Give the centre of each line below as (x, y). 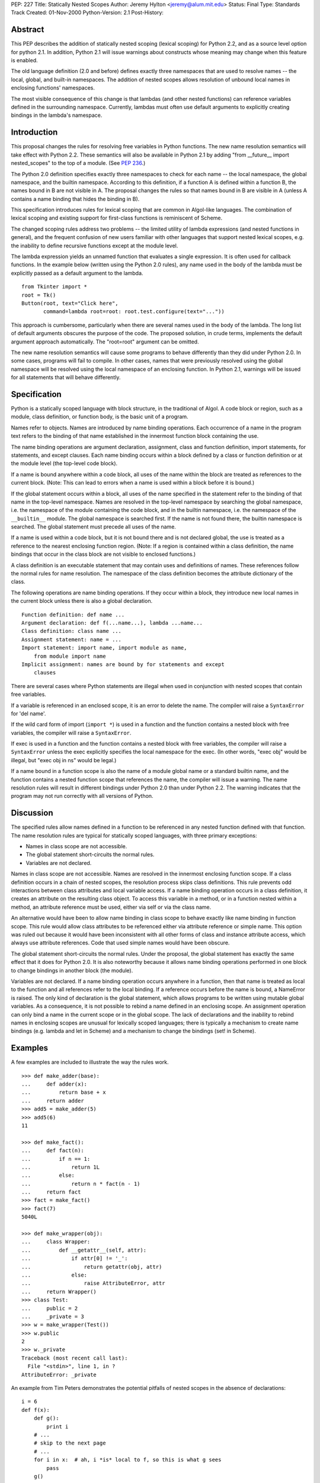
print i (57, 1426)
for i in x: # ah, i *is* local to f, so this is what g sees (127, 1460)
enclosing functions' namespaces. (53, 88)
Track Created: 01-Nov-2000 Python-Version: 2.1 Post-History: (87, 12)
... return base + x (64, 1092)
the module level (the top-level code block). (64, 463)
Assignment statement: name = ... (71, 639)
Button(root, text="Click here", (70, 303)
